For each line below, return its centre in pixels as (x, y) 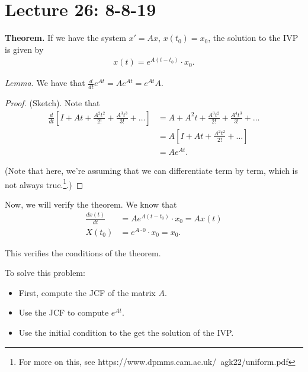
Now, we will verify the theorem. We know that (91, 204)
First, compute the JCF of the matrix (87, 292)
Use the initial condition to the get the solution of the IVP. (126, 333)
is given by (24, 49)
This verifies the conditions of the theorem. (83, 252)
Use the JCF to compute (64, 312)
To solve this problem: (45, 273)
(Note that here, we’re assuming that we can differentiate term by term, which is (152, 170)
